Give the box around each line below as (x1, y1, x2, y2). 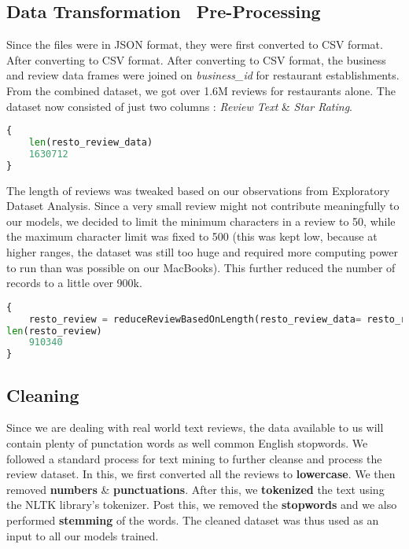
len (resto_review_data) (28, 137, 153, 149)
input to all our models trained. (6, 527, 159, 543)
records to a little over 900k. (6, 274, 142, 291)
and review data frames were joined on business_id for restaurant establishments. (6, 67, 400, 83)
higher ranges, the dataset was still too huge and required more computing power (6, 244, 398, 260)
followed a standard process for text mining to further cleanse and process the (6, 450, 382, 466)
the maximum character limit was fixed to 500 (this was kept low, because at (6, 228, 378, 245)
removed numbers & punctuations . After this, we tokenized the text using (6, 481, 385, 497)
